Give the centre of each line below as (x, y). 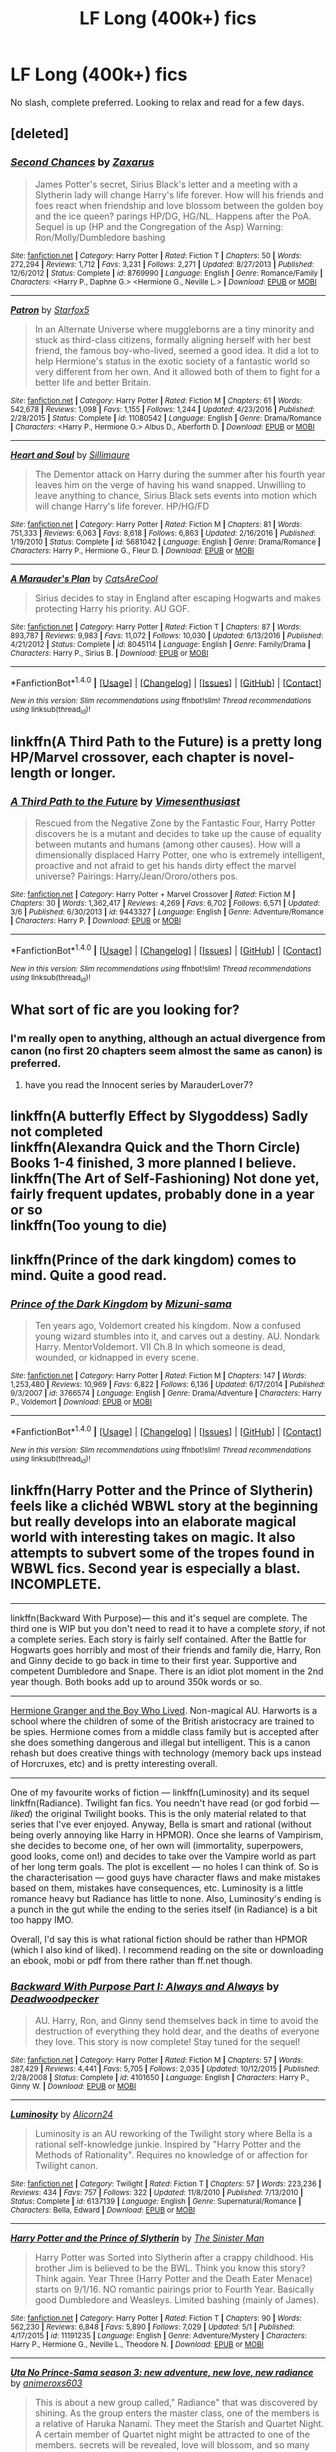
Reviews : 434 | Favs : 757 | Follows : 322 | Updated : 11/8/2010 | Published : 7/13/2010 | (157, 2193)
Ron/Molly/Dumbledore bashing (100, 237)
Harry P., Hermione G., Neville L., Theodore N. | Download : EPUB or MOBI (137, 2345)
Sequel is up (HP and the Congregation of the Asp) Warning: (159, 226)
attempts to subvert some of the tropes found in (162, 1553)
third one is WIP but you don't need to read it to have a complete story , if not (168, 1628)
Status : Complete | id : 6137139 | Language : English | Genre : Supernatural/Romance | (156, 2202)
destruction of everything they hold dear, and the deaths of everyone (177, 2031)
